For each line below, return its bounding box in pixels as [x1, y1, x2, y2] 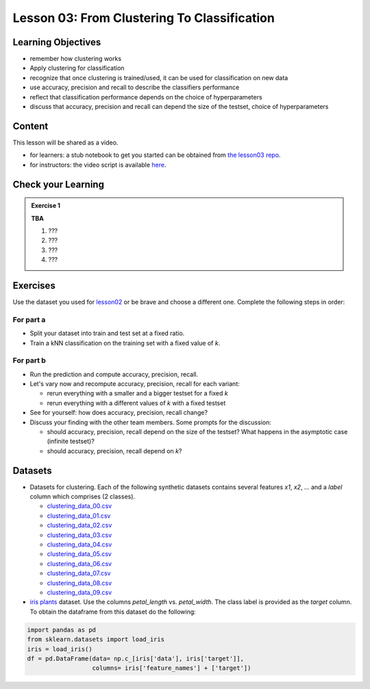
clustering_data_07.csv [47, 569, 111, 577]
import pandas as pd [27, 626, 96, 633]
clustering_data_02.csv [47, 521, 112, 529]
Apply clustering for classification [29, 64, 125, 72]
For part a [12, 315, 46, 324]
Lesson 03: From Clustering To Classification [12, 10, 275, 25]
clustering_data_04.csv [47, 540, 112, 548]
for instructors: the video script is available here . [29, 160, 167, 169]
